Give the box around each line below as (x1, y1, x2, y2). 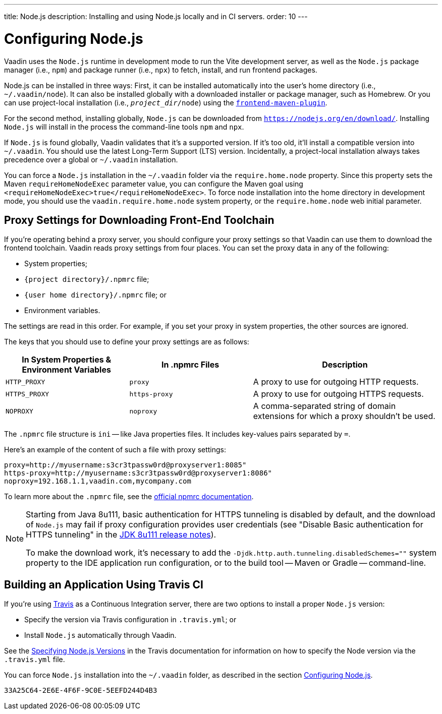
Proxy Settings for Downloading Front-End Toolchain (4, 213, 274, 226)
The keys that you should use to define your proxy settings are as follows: (4, 337, 249, 346)
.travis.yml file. (4, 655, 65, 664)
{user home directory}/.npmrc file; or (24, 290, 167, 300)
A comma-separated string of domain (253, 401, 396, 411)
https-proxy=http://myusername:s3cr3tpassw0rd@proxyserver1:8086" (4, 469, 272, 478)
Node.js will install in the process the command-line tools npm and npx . (4, 122, 244, 131)
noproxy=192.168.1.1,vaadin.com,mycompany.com (4, 477, 191, 486)
